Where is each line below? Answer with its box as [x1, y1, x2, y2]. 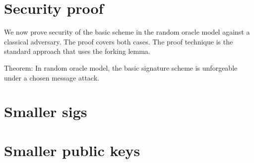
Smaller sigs [4, 101, 87, 122]
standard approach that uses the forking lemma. [4, 46, 150, 56]
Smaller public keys [4, 140, 140, 160]
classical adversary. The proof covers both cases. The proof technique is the [4, 36, 233, 46]
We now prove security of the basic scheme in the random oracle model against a [4, 27, 250, 37]
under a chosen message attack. [4, 72, 99, 82]
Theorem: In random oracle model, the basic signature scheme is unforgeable [4, 62, 238, 73]
